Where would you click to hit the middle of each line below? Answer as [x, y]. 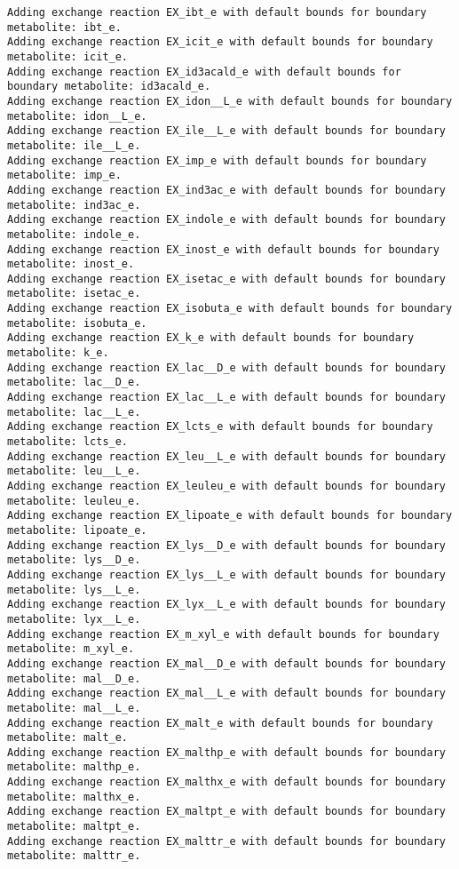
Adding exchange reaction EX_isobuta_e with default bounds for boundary [230, 309]
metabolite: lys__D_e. [74, 560]
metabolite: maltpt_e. [74, 827]
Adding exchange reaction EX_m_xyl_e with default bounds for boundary [223, 634]
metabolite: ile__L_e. [74, 145]
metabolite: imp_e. [64, 175]
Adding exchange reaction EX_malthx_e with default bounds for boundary [226, 782]
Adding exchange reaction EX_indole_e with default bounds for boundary [226, 220]
